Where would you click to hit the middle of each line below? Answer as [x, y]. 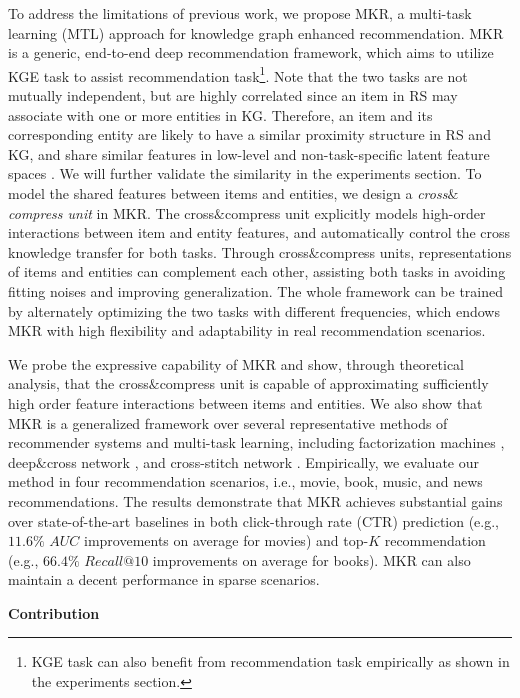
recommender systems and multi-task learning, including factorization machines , [256, 442]
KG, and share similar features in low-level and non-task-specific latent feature [249, 153]
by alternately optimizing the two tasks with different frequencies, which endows [254, 310]
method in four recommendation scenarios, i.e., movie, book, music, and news [245, 481]
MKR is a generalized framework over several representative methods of [228, 422]
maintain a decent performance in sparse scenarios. [164, 579]
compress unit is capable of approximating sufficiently [324, 383]
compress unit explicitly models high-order [355, 212]
